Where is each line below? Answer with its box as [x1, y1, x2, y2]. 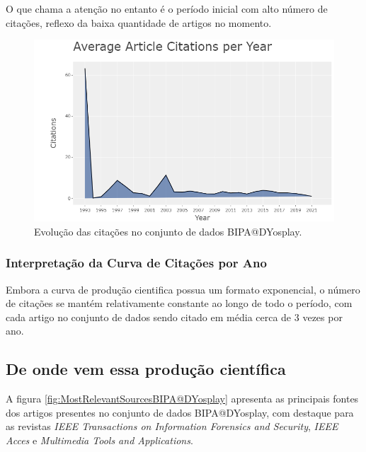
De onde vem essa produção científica [6, 358, 286, 380]
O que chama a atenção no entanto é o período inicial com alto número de [6, 1, 328, 16]
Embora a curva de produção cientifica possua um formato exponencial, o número [6, 282, 360, 296]
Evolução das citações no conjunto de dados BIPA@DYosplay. [34, 224, 302, 238]
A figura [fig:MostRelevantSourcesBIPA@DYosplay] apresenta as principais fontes [6, 391, 359, 406]
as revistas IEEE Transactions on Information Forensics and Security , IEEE [6, 419, 338, 434]
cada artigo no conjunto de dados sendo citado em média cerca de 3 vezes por [6, 309, 343, 324]
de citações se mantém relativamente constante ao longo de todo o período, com [6, 296, 353, 311]
